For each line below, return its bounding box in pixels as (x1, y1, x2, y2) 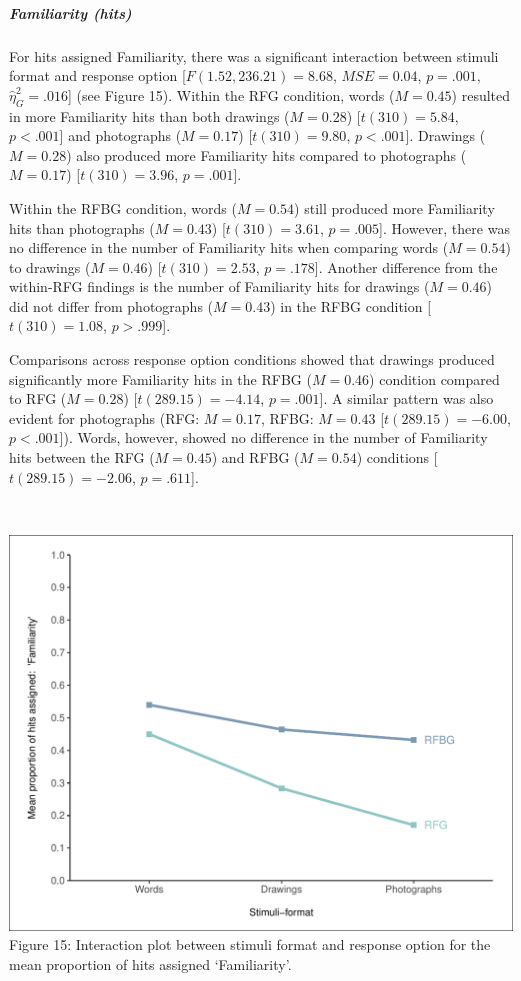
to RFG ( (9, 388, 67, 409)
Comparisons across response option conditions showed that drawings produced (9, 349, 495, 370)
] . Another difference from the (314, 256, 498, 277)
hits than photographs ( (9, 217, 155, 238)
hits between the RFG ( (9, 447, 155, 468)
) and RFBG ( (211, 447, 300, 468)
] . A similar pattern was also (319, 388, 494, 409)
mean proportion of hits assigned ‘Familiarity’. (9, 953, 292, 974)
